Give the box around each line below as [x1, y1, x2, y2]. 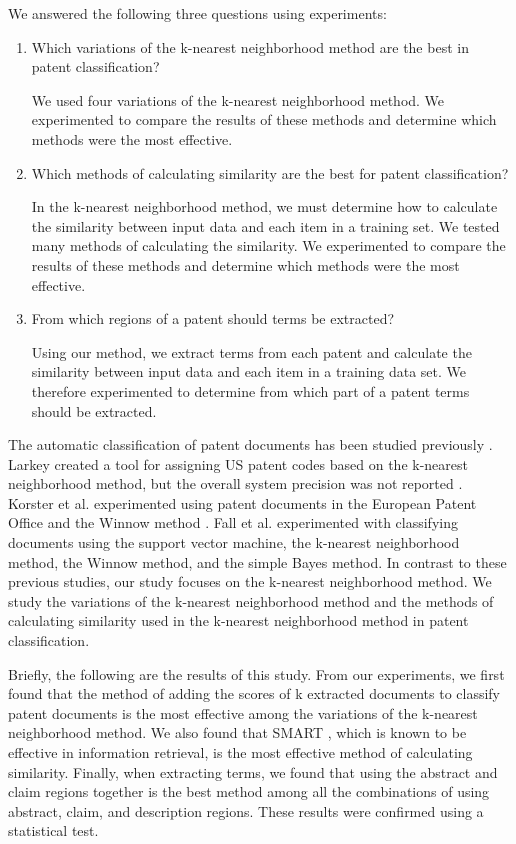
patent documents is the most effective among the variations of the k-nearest [8, 702, 478, 723]
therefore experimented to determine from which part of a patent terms [31, 380, 470, 401]
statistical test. [8, 820, 99, 841]
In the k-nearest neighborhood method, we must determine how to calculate [31, 196, 498, 217]
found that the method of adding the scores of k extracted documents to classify [8, 683, 501, 704]
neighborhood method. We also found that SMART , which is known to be [8, 722, 467, 743]
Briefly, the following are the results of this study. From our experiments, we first [8, 663, 505, 684]
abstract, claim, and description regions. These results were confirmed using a [8, 800, 484, 821]
